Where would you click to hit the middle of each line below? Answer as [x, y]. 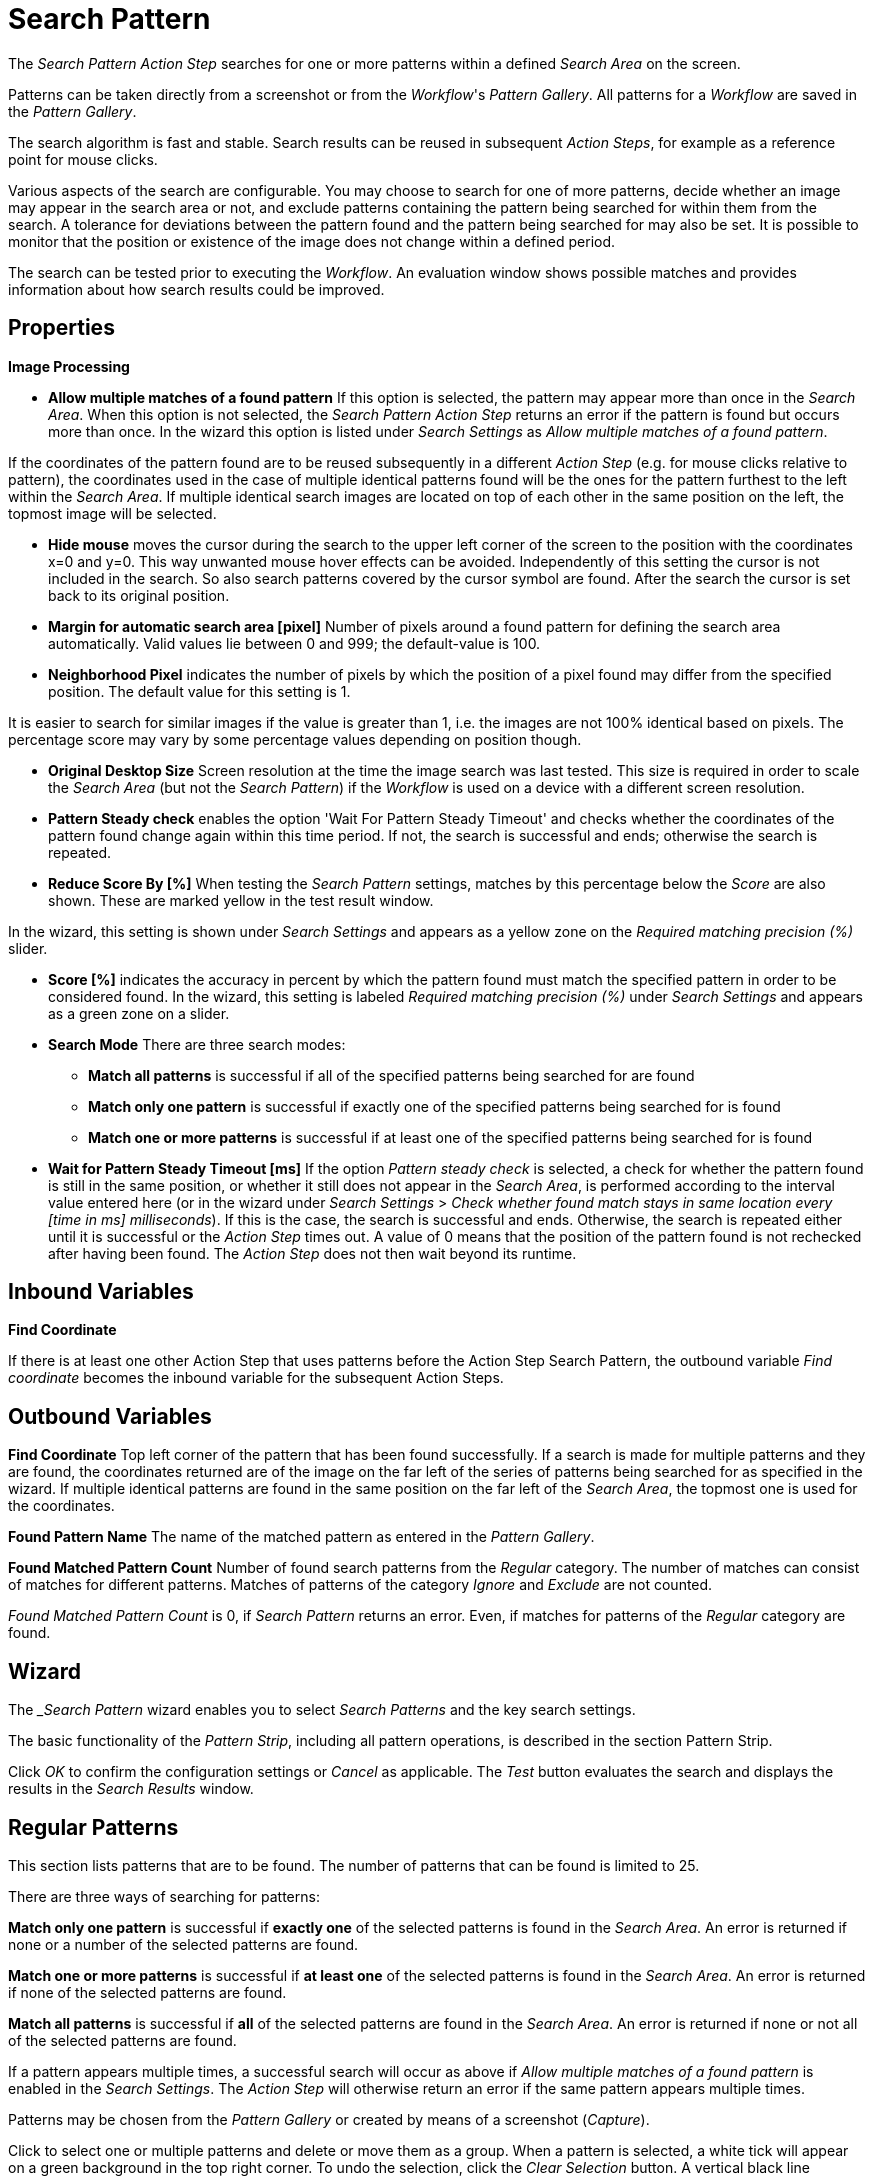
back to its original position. [139, 595]
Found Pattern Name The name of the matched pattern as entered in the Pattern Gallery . [301, 1537]
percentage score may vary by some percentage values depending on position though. [295, 739]
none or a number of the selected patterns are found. [183, 1944]
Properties [61, 328]
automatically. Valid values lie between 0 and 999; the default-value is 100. [294, 643]
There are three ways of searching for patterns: [164, 1896]
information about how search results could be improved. [196, 289]
